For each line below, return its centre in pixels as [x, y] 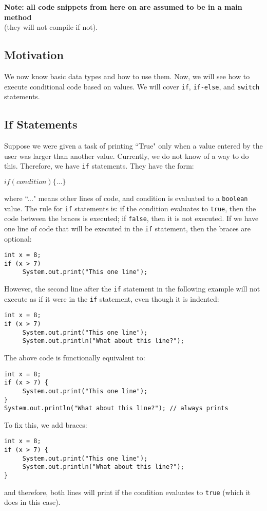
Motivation [34, 55]
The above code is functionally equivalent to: [75, 357]
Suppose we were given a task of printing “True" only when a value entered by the [133, 146]
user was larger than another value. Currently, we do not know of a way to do [127, 156]
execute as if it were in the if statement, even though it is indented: [112, 298]
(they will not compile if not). [51, 27]
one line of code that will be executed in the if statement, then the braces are [128, 228]
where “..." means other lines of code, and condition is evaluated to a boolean [126, 198]
